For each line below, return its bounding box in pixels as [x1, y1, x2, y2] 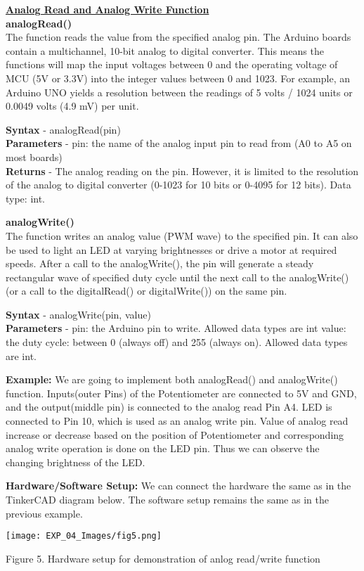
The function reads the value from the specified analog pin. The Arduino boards [6, 30, 351, 44]
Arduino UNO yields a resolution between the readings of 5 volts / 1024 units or [6, 84, 353, 99]
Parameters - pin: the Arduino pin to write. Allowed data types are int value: [6, 321, 346, 335]
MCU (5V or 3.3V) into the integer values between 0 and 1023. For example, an [6, 70, 350, 85]
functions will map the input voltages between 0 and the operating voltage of [6, 57, 338, 72]
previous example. [6, 506, 83, 520]
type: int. [6, 191, 46, 205]
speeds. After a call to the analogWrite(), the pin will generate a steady [6, 256, 314, 271]
